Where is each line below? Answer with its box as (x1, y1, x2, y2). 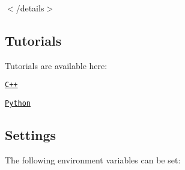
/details (16, 2, 44, 14)
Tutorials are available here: (5, 59, 108, 71)
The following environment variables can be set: (5, 153, 181, 166)
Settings (5, 126, 56, 144)
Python (5, 99, 31, 108)
